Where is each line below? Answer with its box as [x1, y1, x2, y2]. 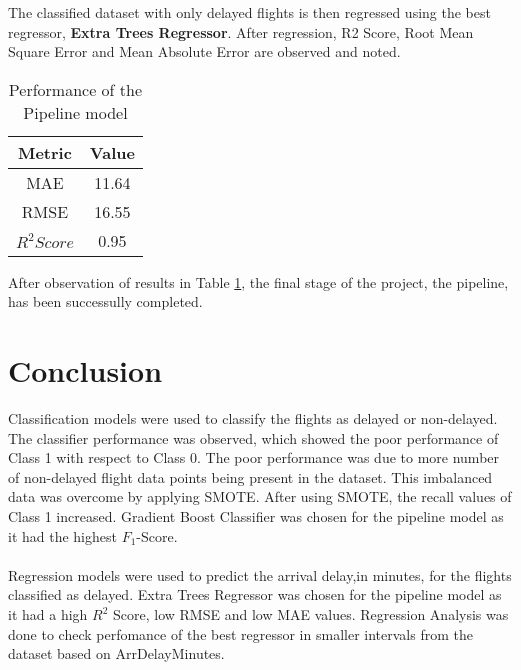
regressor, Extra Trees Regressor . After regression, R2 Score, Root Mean [8, 21, 474, 42]
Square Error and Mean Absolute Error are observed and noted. [8, 41, 401, 62]
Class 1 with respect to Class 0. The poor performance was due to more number [8, 447, 500, 468]
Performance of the [8, 77, 143, 101]
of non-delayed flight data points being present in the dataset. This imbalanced [8, 466, 493, 487]
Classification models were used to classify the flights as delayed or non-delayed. [8, 408, 498, 429]
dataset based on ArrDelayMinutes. [8, 643, 225, 664]
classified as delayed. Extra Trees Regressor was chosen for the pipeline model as [8, 584, 502, 605]
